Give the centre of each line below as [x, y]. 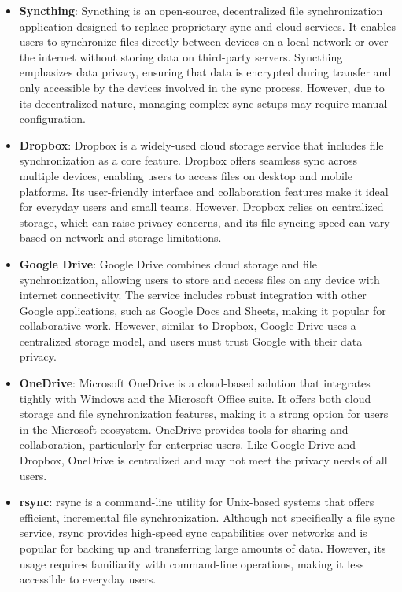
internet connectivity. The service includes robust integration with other [193, 295]
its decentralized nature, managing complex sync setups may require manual [203, 103]
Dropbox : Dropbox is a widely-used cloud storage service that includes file [201, 144]
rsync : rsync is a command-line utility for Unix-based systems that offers [197, 502]
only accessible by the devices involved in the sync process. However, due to [202, 87]
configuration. [52, 118]
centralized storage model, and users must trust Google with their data [191, 340]
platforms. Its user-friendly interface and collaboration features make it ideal [204, 191]
